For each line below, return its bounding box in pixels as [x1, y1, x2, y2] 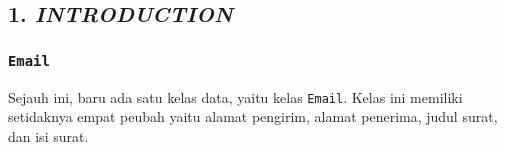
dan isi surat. [8, 125, 89, 146]
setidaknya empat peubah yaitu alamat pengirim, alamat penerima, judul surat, [8, 106, 498, 127]
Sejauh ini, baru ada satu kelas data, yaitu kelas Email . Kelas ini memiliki [8, 86, 463, 107]
